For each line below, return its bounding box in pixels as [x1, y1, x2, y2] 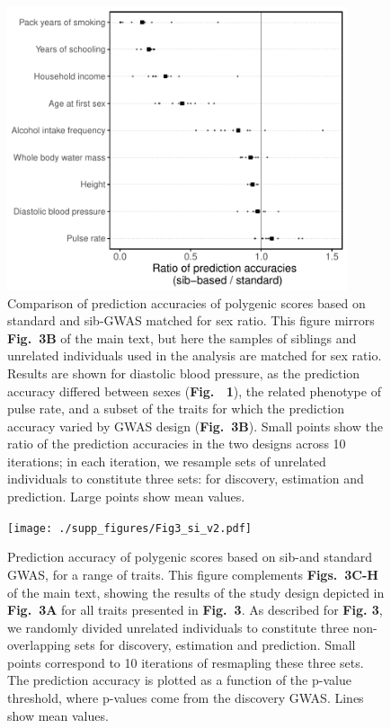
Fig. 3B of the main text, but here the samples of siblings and [7, 328, 357, 347]
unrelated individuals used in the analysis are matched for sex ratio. [7, 346, 382, 365]
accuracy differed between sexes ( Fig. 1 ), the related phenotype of [7, 381, 381, 400]
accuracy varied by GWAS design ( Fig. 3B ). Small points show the [7, 416, 383, 435]
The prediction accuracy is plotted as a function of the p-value [7, 670, 351, 689]
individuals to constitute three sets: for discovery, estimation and [7, 469, 364, 488]
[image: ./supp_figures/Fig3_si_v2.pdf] [7, 521, 253, 535]
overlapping [7, 635, 71, 654]
